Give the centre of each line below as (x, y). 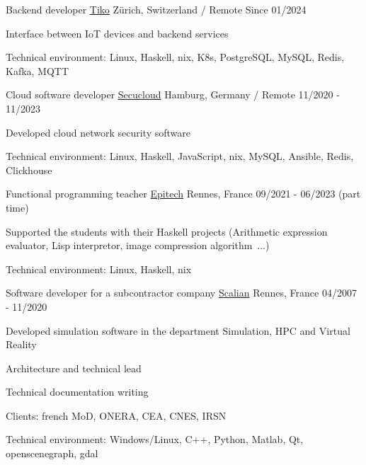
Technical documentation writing (77, 392)
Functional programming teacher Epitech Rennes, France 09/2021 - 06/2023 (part (183, 194)
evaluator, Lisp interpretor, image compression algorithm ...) (138, 245)
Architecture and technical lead (74, 368)
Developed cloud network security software (98, 132)
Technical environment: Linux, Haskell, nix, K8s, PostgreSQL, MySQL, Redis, (175, 57)
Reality (21, 344)
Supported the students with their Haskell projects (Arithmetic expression (167, 231)
